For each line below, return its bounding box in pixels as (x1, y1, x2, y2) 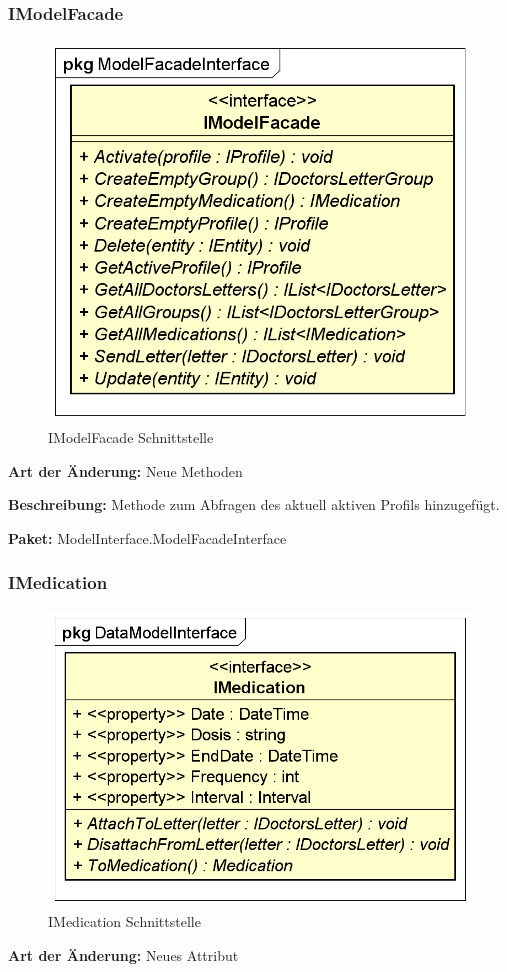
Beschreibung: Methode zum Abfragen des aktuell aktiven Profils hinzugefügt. (8, 494, 500, 515)
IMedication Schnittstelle (48, 910, 201, 931)
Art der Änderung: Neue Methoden (8, 460, 243, 481)
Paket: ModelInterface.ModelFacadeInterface (8, 527, 287, 548)
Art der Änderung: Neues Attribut (8, 944, 239, 965)
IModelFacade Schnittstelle (48, 426, 214, 447)
